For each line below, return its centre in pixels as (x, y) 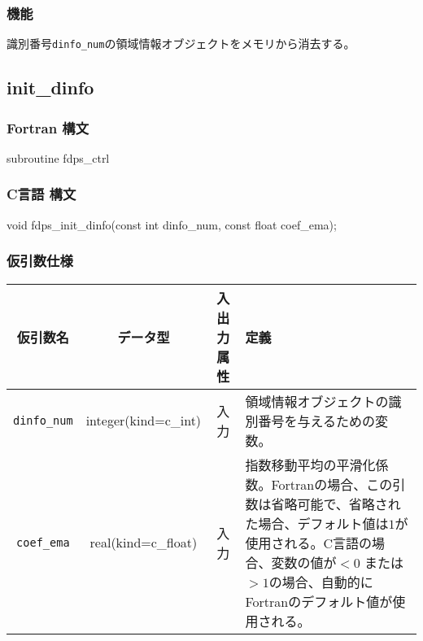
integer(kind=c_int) (144, 420)
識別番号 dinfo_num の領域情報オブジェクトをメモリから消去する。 (181, 44)
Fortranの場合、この (332, 484)
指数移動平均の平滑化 (310, 464)
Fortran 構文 (48, 127)
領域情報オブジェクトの (317, 401)
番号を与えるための (316, 421)
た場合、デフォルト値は (317, 523)
